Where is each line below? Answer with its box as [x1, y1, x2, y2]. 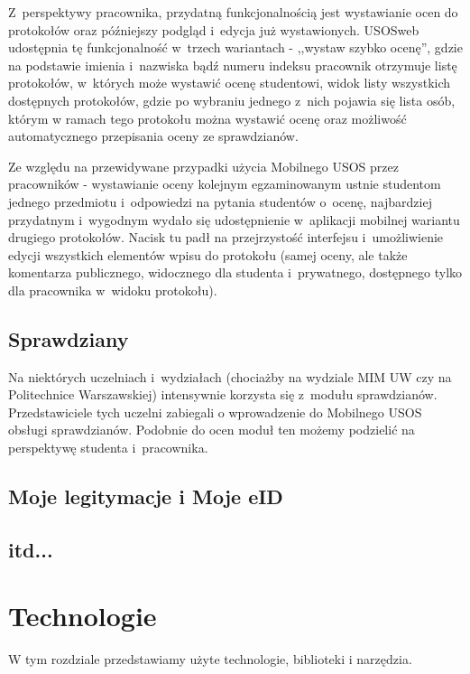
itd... [8, 535, 53, 563]
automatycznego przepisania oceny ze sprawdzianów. [8, 126, 299, 145]
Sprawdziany [8, 324, 129, 352]
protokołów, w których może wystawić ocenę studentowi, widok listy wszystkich [8, 73, 451, 92]
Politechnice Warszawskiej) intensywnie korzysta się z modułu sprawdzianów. [8, 385, 438, 404]
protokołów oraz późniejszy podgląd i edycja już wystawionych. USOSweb [8, 20, 419, 39]
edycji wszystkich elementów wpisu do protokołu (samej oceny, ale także [8, 245, 408, 264]
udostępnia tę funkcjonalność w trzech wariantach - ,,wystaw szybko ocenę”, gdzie [8, 38, 463, 57]
